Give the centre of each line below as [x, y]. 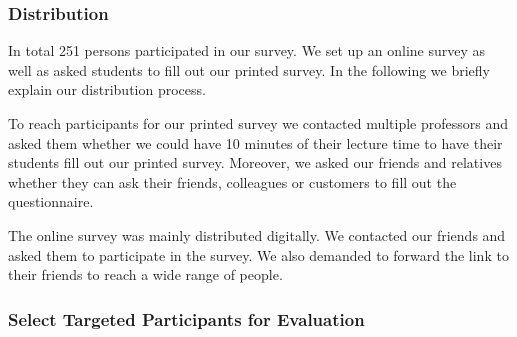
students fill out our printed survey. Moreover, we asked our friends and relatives [255, 162]
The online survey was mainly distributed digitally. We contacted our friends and [257, 234]
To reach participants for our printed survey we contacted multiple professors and [258, 123]
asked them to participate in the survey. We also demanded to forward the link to [258, 254]
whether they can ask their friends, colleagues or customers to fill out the [232, 181]
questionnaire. [51, 201]
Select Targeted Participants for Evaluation [186, 318]
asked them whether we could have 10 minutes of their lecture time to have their [255, 142]
